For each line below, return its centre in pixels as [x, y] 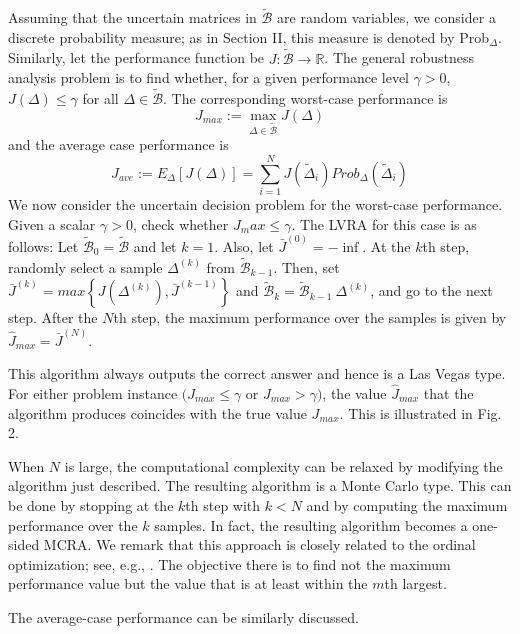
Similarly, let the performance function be [136, 57]
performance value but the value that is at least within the [188, 583]
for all [100, 98]
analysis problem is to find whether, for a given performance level [208, 77]
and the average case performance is [118, 144]
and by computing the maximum [407, 505]
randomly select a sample [85, 266]
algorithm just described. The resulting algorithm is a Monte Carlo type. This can [260, 485]
